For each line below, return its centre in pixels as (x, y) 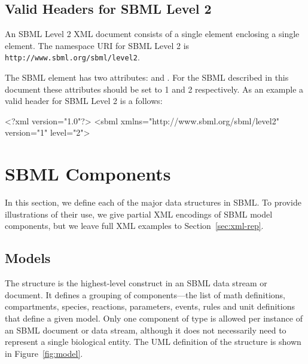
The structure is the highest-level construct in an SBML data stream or (136, 283)
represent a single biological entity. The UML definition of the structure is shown (153, 342)
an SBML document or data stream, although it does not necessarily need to (146, 330)
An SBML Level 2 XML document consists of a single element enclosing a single (152, 34)
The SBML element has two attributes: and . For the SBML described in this (147, 77)
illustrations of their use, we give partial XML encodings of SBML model (139, 214)
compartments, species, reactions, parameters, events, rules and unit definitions (150, 306)
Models (28, 258)
